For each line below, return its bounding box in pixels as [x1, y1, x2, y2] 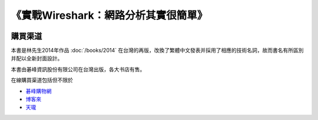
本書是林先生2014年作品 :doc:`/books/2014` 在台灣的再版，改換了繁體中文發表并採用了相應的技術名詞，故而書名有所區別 [11, 47, 304, 54]
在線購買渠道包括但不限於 [11, 76, 73, 84]
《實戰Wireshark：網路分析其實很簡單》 [11, 9, 208, 22]
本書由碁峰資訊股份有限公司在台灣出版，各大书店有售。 [11, 65, 145, 73]
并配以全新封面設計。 [11, 55, 63, 62]
